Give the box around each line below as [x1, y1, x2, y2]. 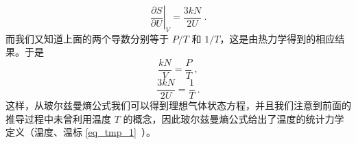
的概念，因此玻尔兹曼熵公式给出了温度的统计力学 [123, 111, 344, 125]
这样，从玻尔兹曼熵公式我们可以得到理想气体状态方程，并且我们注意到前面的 [5, 98, 351, 112]
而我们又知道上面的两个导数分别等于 [5, 31, 169, 45]
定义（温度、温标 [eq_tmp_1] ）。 [5, 125, 156, 139]
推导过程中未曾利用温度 [5, 111, 111, 125]
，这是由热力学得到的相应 [219, 31, 335, 45]
